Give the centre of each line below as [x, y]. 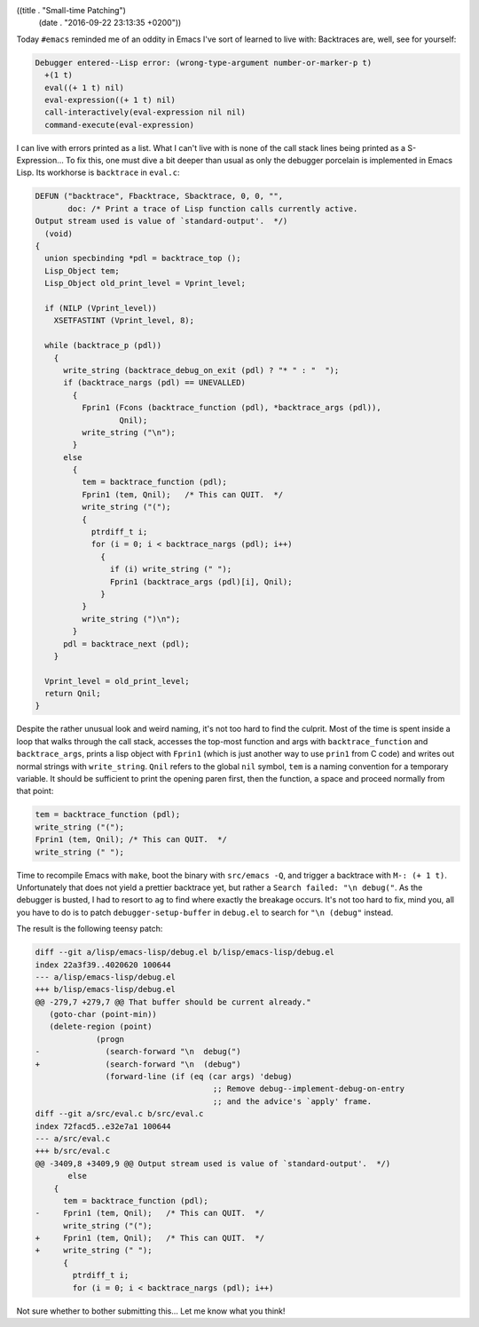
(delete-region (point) [101, 1027]
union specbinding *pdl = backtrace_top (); [143, 258]
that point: [35, 791]
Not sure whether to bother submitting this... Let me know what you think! [151, 1311]
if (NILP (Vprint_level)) [101, 308]
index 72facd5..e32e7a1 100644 [103, 1126]
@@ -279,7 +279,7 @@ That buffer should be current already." [173, 1002]
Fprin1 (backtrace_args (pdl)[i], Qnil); [201, 581]
